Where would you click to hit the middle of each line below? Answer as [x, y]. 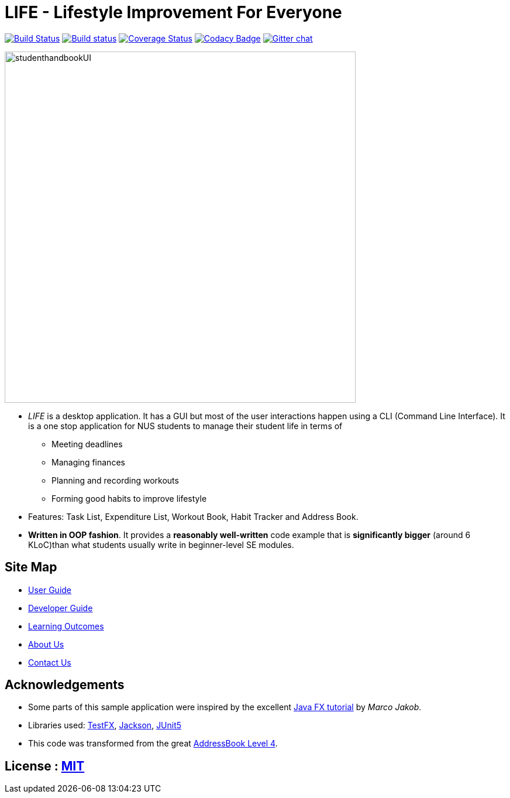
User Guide [50, 590]
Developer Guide [61, 608]
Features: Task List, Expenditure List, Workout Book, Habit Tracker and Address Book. [193, 516]
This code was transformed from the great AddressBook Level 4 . [153, 744]
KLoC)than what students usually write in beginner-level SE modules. [161, 544]
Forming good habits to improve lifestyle [129, 498]
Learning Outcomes [66, 626]
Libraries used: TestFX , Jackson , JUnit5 [105, 725]
